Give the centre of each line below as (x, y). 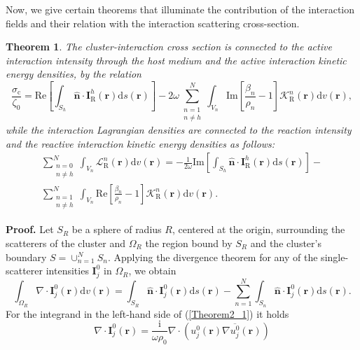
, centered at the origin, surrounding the (258, 229)
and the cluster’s (286, 243)
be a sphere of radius (117, 229)
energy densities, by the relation (74, 74)
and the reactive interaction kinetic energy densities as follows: (140, 143)
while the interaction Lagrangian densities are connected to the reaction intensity (179, 129)
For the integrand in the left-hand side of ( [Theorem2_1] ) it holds (147, 313)
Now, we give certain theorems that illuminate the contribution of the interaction (180, 9)
